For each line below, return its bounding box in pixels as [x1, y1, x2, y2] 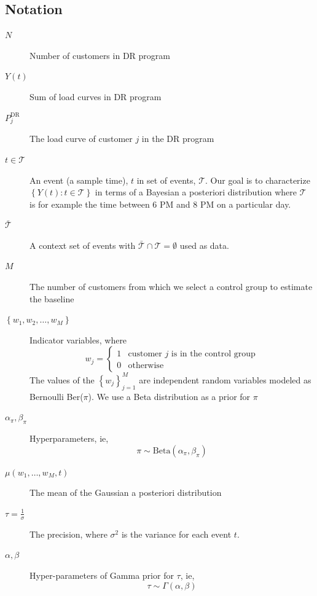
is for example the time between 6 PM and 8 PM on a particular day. [29, 197, 291, 210]
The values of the [29, 373, 95, 386]
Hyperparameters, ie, [29, 432, 109, 445]
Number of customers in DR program [29, 49, 170, 61]
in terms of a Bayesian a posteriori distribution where [95, 186, 297, 198]
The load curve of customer [29, 132, 133, 145]
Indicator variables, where [29, 333, 127, 346]
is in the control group [171, 350, 256, 359]
